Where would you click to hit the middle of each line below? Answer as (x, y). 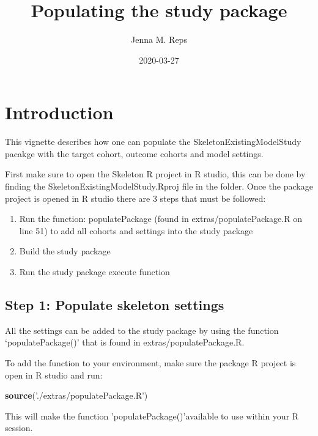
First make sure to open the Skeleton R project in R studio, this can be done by (155, 174)
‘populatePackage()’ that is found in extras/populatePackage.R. (125, 342)
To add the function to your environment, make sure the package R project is (150, 362)
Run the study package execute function (94, 272)
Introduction (59, 112)
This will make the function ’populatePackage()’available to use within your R (152, 416)
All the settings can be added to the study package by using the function (142, 330)
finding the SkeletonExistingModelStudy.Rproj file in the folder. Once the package (159, 186)
